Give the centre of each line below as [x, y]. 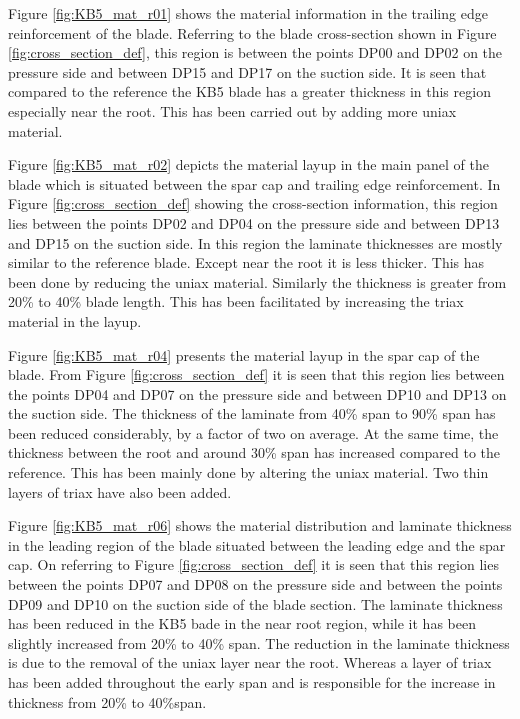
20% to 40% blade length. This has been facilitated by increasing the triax [236, 301]
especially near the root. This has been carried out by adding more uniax [232, 110]
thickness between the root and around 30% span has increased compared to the [254, 452]
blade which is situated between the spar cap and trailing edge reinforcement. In [254, 183]
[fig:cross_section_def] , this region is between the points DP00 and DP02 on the [255, 52]
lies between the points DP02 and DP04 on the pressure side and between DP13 [254, 222]
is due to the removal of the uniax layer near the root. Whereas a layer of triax [250, 662]
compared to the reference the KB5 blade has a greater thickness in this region [249, 91]
